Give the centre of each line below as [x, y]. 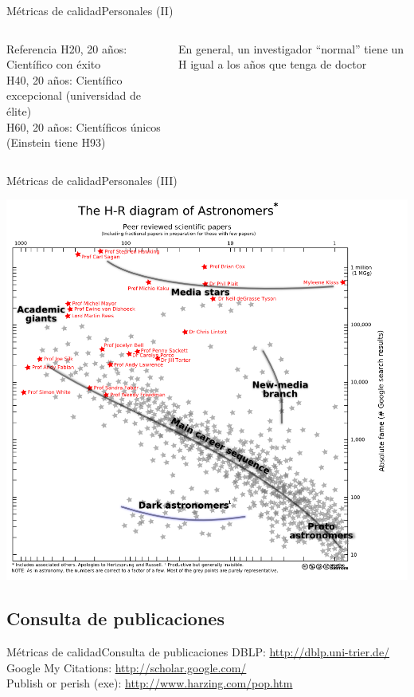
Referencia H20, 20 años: [67, 48]
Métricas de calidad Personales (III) [92, 180]
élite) [19, 110]
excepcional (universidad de [74, 95]
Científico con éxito [54, 64]
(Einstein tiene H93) [56, 142]
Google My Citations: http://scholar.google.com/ [127, 667]
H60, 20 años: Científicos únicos [84, 126]
